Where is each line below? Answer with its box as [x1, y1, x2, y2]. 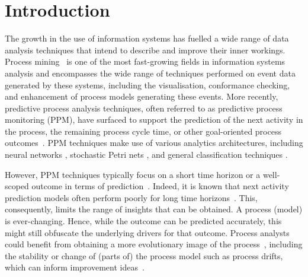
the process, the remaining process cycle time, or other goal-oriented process [5, 125, 281, 137]
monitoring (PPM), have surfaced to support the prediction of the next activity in [5, 113, 303, 126]
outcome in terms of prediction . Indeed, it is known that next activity [31, 180, 289, 192]
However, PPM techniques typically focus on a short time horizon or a [5, 168, 261, 180]
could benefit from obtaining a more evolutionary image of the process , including [5, 238, 303, 250]
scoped [5, 180, 29, 192]
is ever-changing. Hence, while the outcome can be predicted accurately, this [5, 215, 282, 227]
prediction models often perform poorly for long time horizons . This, [5, 191, 258, 203]
